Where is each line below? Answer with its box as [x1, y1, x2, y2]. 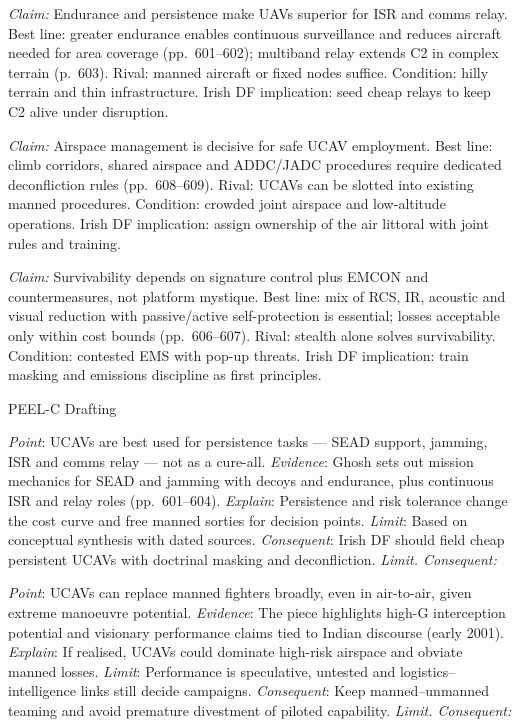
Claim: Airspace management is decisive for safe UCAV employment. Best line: [8, 134, 493, 155]
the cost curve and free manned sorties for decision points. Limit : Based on [8, 509, 468, 530]
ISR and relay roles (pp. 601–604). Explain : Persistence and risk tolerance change [8, 490, 508, 511]
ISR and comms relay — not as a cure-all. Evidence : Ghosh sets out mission [8, 450, 474, 471]
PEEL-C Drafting [8, 397, 117, 418]
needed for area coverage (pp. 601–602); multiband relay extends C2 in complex [8, 42, 499, 63]
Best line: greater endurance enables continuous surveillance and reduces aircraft [8, 22, 502, 43]
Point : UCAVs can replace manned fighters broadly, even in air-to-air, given [8, 582, 472, 603]
